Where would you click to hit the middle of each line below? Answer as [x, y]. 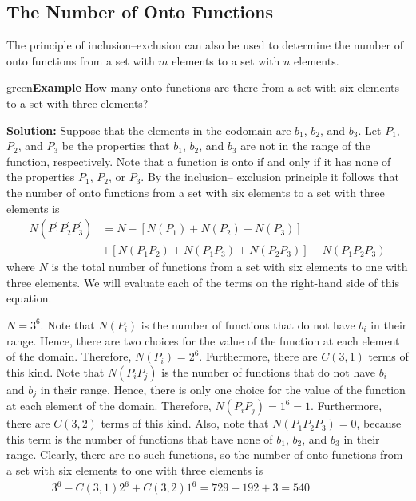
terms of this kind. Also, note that [185, 423]
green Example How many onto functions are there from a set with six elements [203, 87]
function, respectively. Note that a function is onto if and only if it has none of [199, 161]
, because [379, 423]
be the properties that [116, 146]
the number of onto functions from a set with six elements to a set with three [196, 192]
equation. [29, 298]
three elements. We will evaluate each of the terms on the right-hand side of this [203, 282]
